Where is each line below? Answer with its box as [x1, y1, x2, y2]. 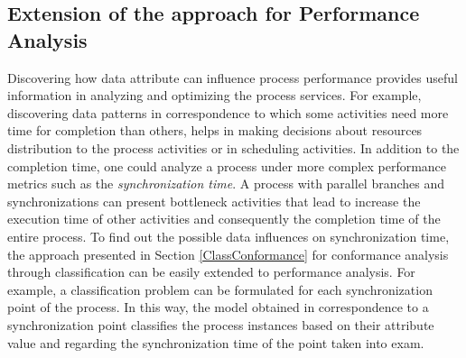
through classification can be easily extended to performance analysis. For [7, 262, 415, 281]
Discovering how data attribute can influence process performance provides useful [7, 68, 458, 87]
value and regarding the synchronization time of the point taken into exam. [7, 333, 424, 352]
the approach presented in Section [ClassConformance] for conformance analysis [7, 244, 449, 263]
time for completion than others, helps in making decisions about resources [7, 121, 423, 140]
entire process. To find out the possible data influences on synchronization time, [7, 226, 450, 245]
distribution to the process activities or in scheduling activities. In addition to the [7, 138, 460, 157]
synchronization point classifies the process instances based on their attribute [7, 315, 434, 334]
